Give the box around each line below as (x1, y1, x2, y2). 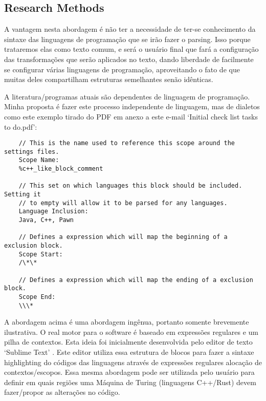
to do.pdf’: (4, 121, 37, 132)
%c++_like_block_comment (18, 165, 103, 173)
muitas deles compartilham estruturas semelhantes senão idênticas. (4, 74, 213, 85)
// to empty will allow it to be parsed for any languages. (18, 199, 228, 207)
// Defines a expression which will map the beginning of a (18, 233, 228, 241)
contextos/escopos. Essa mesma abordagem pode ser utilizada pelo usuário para (4, 367, 255, 377)
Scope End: (18, 293, 56, 300)
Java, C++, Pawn (18, 216, 74, 224)
